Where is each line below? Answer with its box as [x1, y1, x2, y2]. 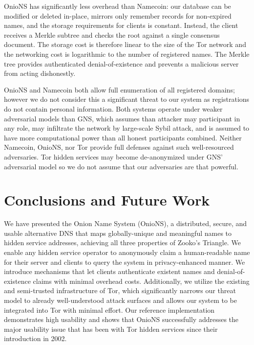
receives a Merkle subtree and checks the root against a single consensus [4, 29, 220, 40]
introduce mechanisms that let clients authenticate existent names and [4, 266, 215, 276]
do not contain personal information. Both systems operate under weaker [4, 103, 223, 114]
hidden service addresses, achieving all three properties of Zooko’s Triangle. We [4, 237, 241, 248]
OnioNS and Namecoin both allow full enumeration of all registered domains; [4, 84, 235, 94]
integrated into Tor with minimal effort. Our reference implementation [4, 304, 215, 315]
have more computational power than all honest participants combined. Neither [4, 132, 242, 142]
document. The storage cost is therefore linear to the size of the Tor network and [4, 39, 246, 49]
